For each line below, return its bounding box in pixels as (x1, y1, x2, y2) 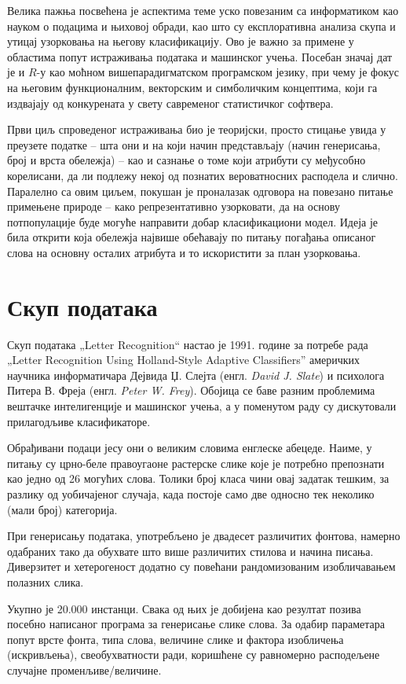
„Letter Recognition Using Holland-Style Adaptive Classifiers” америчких (7, 351, 360, 368)
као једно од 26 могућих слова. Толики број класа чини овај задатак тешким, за (7, 470, 390, 487)
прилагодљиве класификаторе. (7, 413, 151, 429)
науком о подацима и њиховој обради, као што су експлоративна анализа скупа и (7, 17, 396, 34)
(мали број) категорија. (7, 501, 118, 517)
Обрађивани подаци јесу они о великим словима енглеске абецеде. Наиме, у (7, 439, 372, 456)
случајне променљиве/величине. (7, 661, 162, 678)
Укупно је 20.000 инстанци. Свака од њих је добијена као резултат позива (7, 600, 361, 616)
